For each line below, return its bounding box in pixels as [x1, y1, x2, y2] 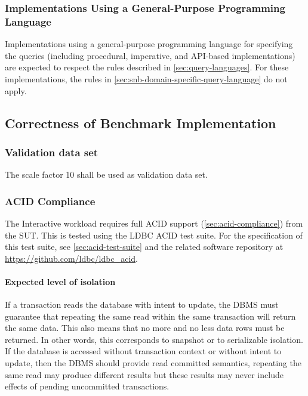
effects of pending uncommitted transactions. [5, 380, 170, 392]
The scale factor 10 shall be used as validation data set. [5, 168, 208, 181]
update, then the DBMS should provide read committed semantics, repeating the [5, 357, 301, 369]
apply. [5, 84, 27, 97]
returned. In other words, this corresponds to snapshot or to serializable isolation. [5, 333, 303, 345]
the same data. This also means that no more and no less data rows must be [5, 321, 285, 334]
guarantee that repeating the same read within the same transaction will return [5, 310, 296, 322]
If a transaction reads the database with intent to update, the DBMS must [5, 298, 279, 311]
